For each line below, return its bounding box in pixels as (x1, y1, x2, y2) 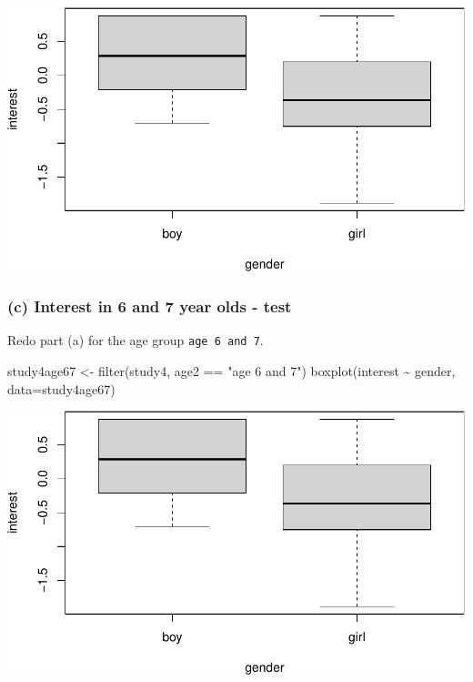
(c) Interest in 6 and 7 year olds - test (7, 295, 292, 318)
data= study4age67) (7, 379, 116, 398)
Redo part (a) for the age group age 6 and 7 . (7, 331, 264, 350)
